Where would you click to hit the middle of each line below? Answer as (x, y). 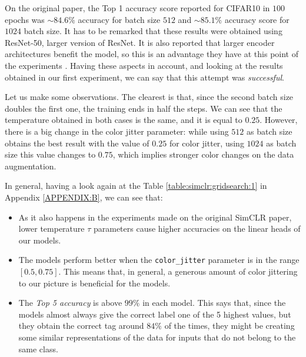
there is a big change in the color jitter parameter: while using (117, 131)
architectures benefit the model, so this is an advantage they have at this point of (152, 54)
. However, (279, 120)
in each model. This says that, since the (214, 303)
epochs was (25, 19)
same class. (38, 348)
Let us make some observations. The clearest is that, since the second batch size (149, 97)
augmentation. (31, 166)
